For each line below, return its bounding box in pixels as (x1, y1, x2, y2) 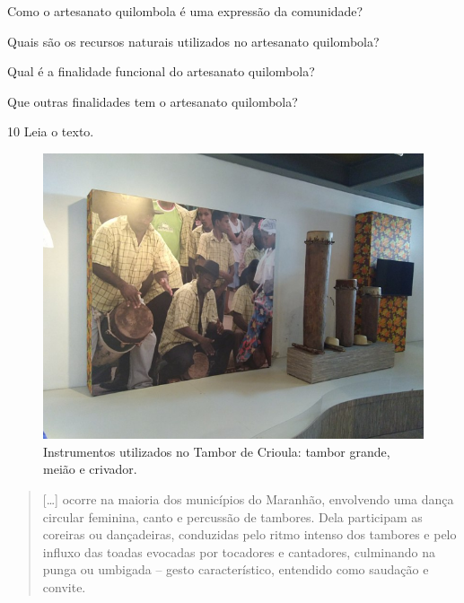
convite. (42, 577, 86, 596)
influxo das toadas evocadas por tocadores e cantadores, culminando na (42, 542, 436, 561)
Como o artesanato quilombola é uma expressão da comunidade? (7, 2, 363, 20)
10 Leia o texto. (7, 122, 94, 141)
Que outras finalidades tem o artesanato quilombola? (7, 92, 298, 110)
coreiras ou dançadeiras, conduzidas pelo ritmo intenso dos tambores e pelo (42, 525, 457, 544)
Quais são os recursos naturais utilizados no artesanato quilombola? (7, 31, 380, 50)
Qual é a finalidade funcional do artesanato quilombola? (7, 62, 315, 81)
